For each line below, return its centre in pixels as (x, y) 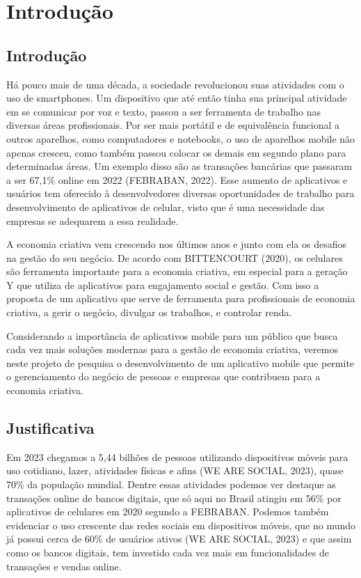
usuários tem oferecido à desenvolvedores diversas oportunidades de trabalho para (180, 193)
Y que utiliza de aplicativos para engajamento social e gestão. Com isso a (163, 284)
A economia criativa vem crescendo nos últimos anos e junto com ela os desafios (176, 244)
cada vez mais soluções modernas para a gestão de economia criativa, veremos (172, 349)
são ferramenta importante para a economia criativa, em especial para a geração (177, 271)
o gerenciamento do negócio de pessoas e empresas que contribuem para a (163, 376)
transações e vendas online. (64, 566)
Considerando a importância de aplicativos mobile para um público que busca (172, 335)
